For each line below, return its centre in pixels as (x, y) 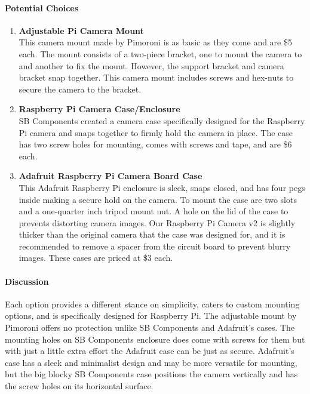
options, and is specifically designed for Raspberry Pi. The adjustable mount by (151, 315)
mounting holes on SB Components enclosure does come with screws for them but (155, 339)
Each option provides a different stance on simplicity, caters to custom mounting (152, 304)
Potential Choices (42, 7)
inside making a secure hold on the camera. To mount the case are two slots (158, 199)
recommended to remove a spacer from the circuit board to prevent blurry (155, 246)
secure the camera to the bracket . (80, 89)
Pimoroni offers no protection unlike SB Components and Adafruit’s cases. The (150, 327)
